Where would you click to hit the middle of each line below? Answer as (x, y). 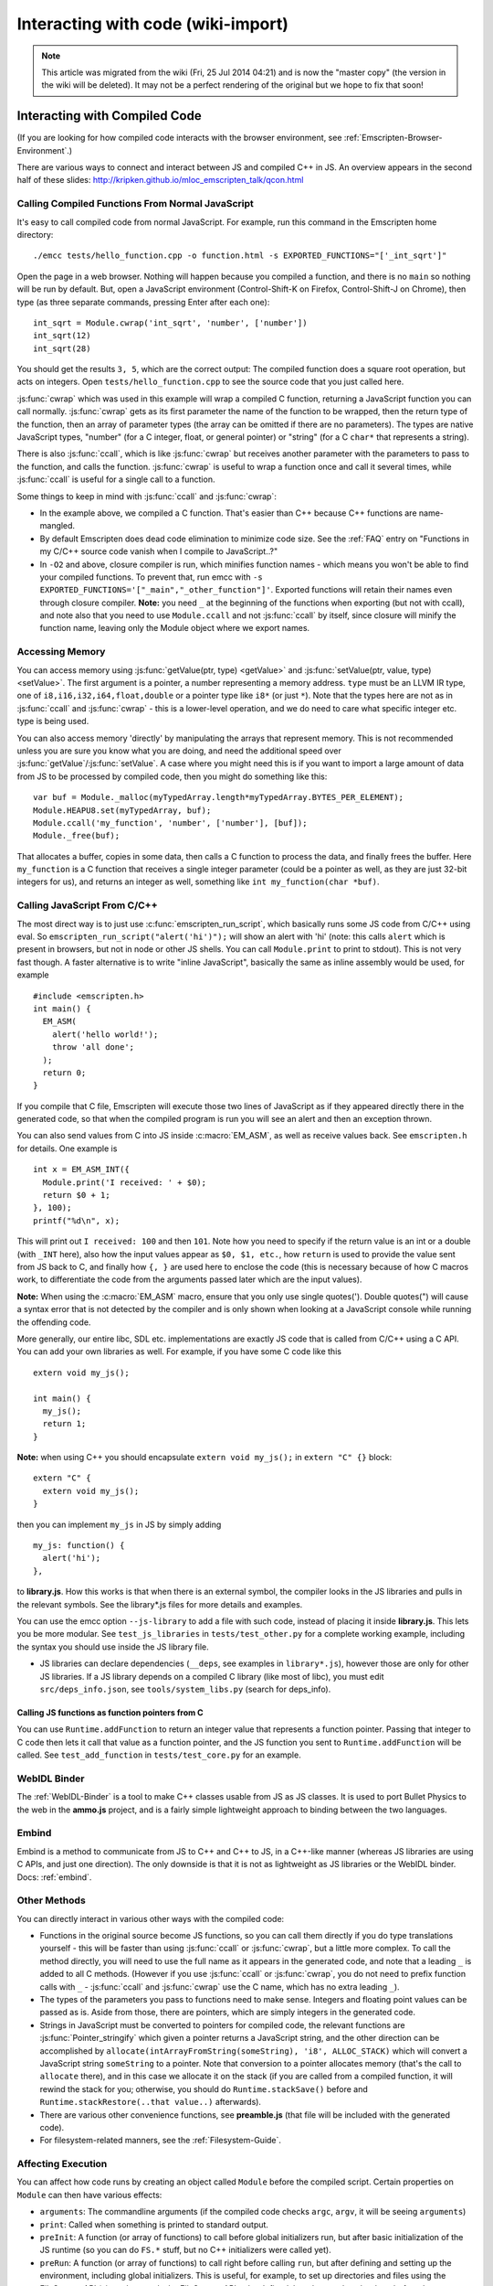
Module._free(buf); (77, 836)
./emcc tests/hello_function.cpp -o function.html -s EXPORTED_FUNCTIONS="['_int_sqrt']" (240, 256)
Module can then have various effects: (89, 2195)
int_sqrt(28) (62, 348)
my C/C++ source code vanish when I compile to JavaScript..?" (159, 551)
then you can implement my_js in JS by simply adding (119, 1524)
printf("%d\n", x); (77, 1220)
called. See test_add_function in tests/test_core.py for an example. (159, 1755)
